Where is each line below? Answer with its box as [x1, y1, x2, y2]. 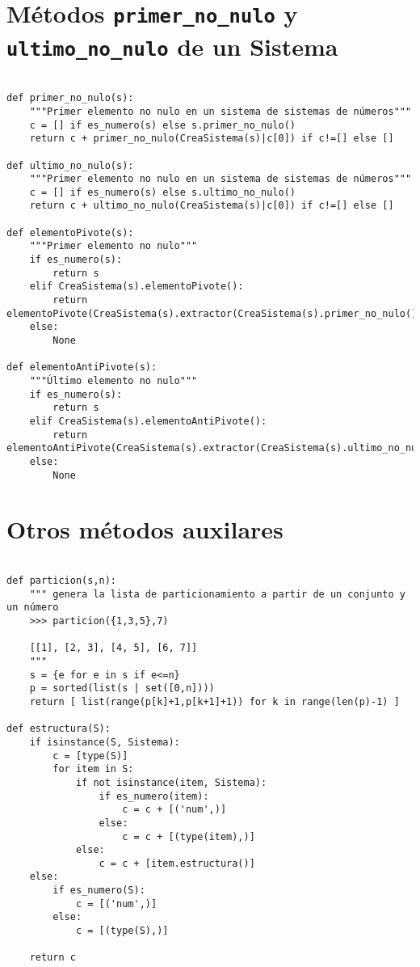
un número [6, 602, 59, 614]
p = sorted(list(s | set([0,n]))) [29, 682, 215, 695]
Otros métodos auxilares [6, 513, 283, 546]
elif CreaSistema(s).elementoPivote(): [29, 281, 244, 293]
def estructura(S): [6, 723, 111, 735]
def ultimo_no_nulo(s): [6, 159, 134, 171]
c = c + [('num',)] [122, 804, 227, 816]
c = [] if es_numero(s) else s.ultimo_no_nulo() [29, 186, 296, 198]
